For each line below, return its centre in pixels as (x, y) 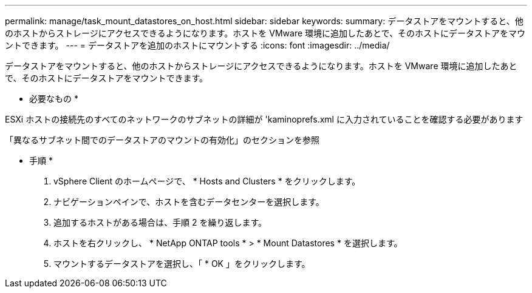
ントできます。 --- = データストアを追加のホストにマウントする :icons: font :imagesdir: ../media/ (197, 45)
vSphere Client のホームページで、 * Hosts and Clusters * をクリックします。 (207, 181)
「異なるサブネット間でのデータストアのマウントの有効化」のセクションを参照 (162, 140)
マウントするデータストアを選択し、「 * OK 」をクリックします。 (182, 264)
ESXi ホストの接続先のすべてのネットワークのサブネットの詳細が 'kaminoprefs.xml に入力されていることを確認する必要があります (264, 119)
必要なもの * (54, 99)
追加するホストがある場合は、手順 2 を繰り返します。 (160, 222)
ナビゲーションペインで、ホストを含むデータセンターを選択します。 (189, 202)
